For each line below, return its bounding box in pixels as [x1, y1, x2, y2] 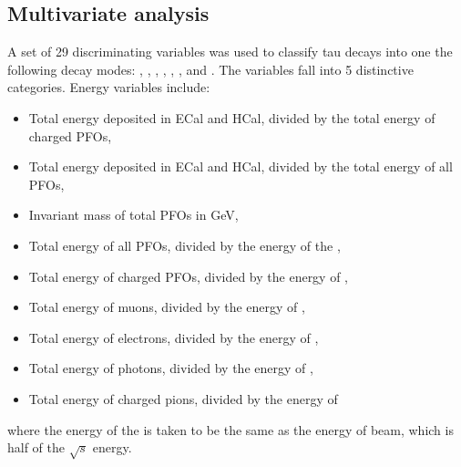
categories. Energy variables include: [7, 78, 210, 97]
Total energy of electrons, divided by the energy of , [28, 327, 319, 347]
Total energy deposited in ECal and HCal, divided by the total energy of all [28, 157, 453, 176]
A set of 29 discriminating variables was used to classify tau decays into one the [7, 42, 453, 61]
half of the [7, 438, 66, 457]
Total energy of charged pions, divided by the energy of [28, 389, 338, 408]
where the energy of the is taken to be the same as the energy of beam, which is [7, 420, 454, 439]
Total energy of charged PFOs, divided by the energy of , [28, 266, 349, 285]
